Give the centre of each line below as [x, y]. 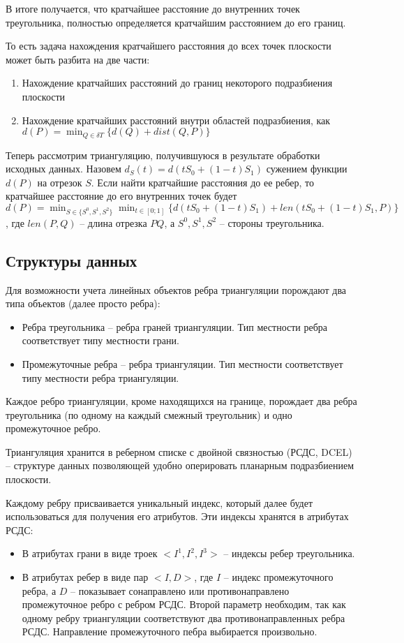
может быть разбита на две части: [78, 59]
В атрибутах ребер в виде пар [85, 577]
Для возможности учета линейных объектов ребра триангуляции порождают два [176, 289]
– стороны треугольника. [272, 222]
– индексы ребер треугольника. [289, 553]
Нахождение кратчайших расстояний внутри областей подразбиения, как [176, 120]
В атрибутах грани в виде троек [90, 553]
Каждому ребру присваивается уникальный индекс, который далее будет [159, 502]
